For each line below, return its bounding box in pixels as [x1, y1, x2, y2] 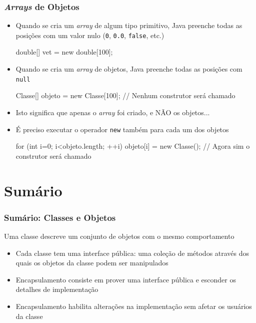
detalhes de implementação [15, 284, 98, 294]
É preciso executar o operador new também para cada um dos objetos [15, 124, 229, 134]
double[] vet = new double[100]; [15, 47, 113, 57]
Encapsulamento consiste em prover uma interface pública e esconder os [15, 274, 236, 284]
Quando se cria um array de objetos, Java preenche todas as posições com [15, 64, 242, 74]
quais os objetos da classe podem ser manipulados [15, 257, 168, 268]
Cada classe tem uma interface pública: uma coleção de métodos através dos [15, 247, 249, 258]
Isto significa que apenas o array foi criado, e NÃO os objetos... [15, 107, 210, 117]
